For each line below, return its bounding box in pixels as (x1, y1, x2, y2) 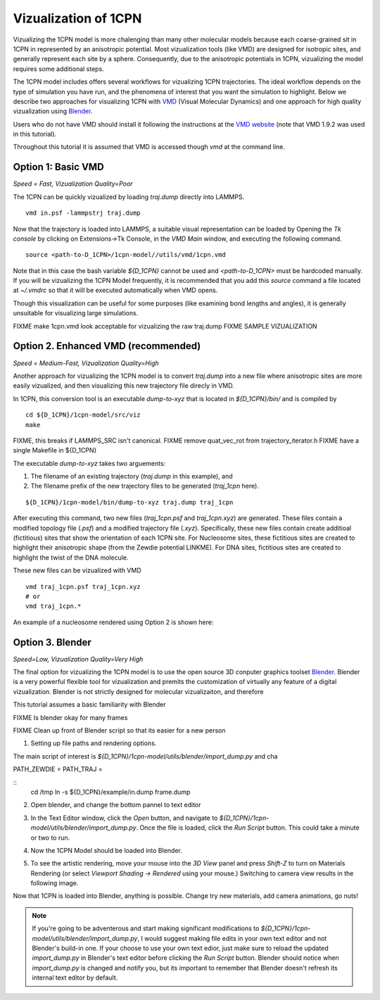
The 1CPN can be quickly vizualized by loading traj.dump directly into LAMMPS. (13, 192, 245, 201)
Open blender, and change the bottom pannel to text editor (30, 801, 201, 809)
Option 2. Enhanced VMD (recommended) (13, 340, 201, 352)
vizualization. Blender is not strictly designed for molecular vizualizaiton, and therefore (13, 687, 264, 696)
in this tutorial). (13, 130, 57, 139)
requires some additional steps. (13, 64, 105, 73)
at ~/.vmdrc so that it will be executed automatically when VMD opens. (13, 286, 218, 295)
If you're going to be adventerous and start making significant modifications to (32, 924, 260, 932)
